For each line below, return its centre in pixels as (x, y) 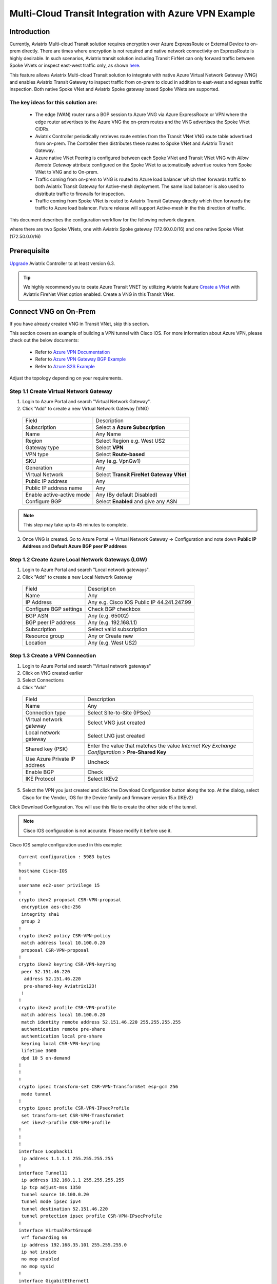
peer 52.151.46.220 (46, 971)
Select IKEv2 (103, 779)
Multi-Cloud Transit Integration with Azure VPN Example (132, 13)
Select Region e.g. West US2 (130, 441)
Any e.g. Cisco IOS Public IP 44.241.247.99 (140, 602)
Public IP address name (54, 488)
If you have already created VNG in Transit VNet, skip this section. (79, 324)
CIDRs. (42, 129)
